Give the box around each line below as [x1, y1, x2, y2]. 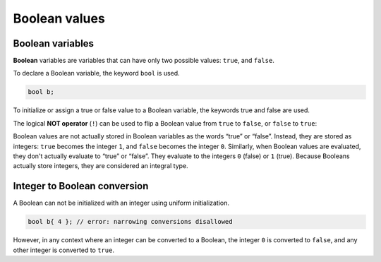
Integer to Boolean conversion [13, 180, 149, 192]
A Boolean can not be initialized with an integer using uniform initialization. [13, 198, 229, 208]
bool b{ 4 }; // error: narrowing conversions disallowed [28, 218, 233, 226]
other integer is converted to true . [13, 246, 114, 254]
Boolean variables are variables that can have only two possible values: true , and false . [13, 56, 274, 65]
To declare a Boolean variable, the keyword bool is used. [13, 69, 180, 78]
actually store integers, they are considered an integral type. [13, 162, 188, 170]
